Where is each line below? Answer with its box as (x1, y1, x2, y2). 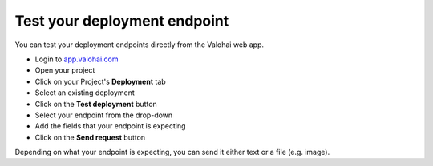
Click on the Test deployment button (34, 99, 158, 109)
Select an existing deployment (34, 88, 136, 97)
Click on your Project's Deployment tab (34, 77, 166, 86)
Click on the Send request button (34, 132, 146, 142)
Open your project (34, 65, 95, 75)
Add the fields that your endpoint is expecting (34, 121, 186, 131)
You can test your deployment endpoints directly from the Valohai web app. (14, 40, 265, 49)
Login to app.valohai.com (34, 54, 119, 64)
